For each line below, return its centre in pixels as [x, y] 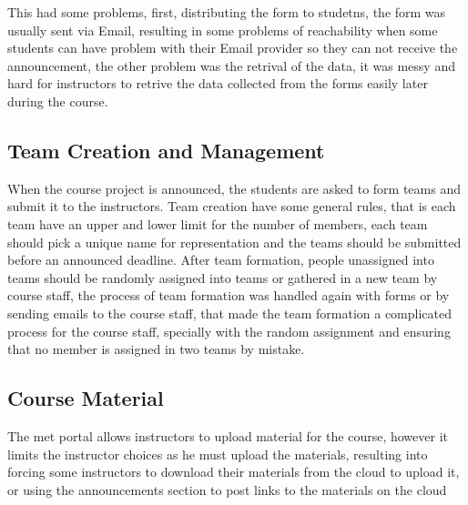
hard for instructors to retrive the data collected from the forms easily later [218, 83]
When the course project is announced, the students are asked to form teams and [234, 188]
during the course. [58, 101]
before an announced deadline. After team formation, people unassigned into [221, 260]
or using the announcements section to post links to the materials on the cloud [227, 489]
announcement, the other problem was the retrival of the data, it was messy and [231, 65]
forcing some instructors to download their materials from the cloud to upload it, [234, 472]
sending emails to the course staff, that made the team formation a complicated [229, 313]
